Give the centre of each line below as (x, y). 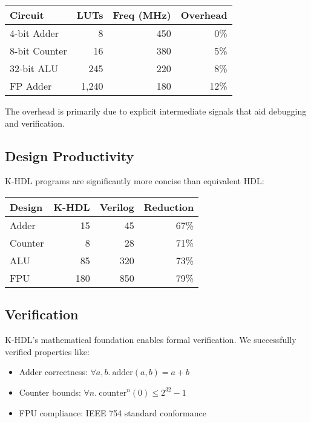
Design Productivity (70, 155)
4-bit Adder (34, 33)
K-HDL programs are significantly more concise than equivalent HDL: (135, 181)
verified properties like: (47, 351)
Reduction (169, 207)
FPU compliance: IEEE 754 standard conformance (113, 412)
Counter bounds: (50, 392)
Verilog (117, 207)
